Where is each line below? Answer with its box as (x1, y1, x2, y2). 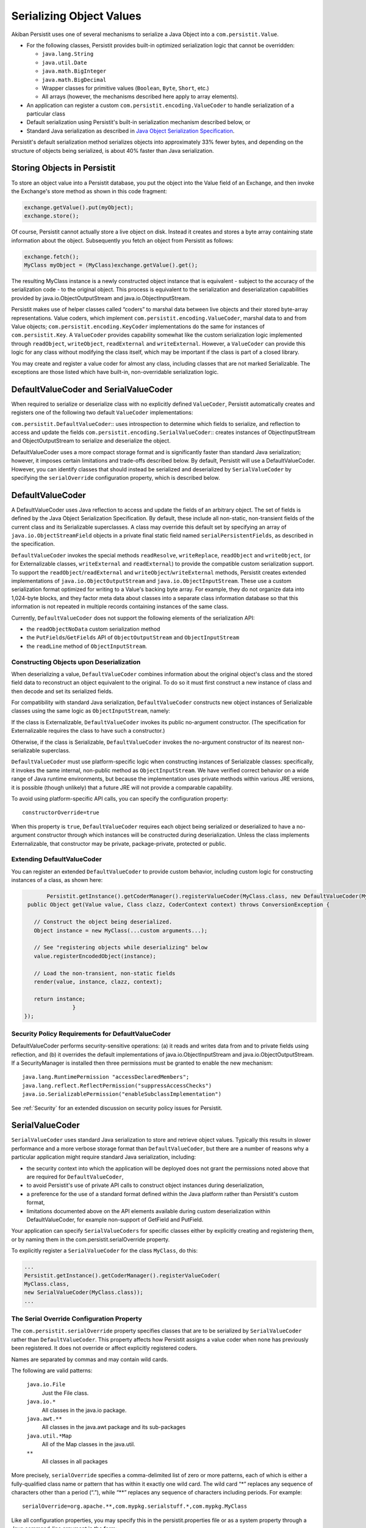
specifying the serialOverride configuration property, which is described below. (11, 474, 220, 481)
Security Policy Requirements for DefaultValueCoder (11, 1029, 171, 1038)
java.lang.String (41, 51, 94, 57)
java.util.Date (41, 59, 88, 66)
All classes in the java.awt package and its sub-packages (41, 1423, 186, 1431)
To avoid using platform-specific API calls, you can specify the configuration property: (11, 795, 229, 802)
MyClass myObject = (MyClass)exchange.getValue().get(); (24, 262, 198, 269)
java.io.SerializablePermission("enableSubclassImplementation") (22, 1091, 222, 1098)
